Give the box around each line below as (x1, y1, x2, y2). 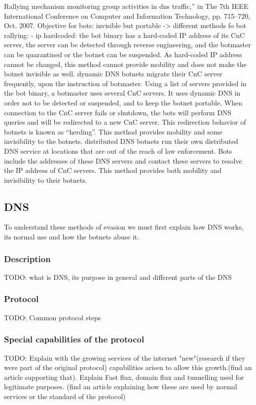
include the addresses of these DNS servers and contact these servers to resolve (4, 155, 242, 166)
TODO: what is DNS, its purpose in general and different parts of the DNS (4, 271, 232, 282)
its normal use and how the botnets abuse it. (4, 232, 140, 242)
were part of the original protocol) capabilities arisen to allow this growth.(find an (4, 362, 252, 372)
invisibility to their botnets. (4, 174, 87, 185)
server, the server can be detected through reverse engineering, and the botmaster (4, 39, 251, 50)
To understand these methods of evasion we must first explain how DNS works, (4, 222, 244, 232)
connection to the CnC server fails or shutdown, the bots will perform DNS (4, 107, 232, 117)
